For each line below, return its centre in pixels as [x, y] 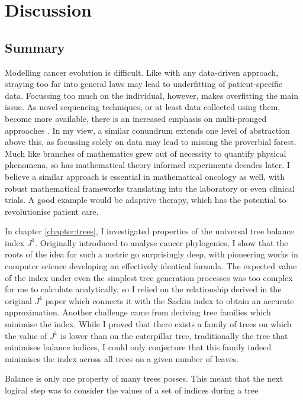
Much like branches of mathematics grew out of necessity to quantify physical [146, 153]
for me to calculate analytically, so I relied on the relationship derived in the [143, 289]
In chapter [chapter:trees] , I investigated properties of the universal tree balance [149, 231]
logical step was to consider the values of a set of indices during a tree [132, 390]
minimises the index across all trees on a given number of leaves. [122, 358]
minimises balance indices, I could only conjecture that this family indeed [138, 347]
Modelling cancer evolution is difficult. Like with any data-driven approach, [142, 72]
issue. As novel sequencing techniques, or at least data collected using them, [143, 107]
